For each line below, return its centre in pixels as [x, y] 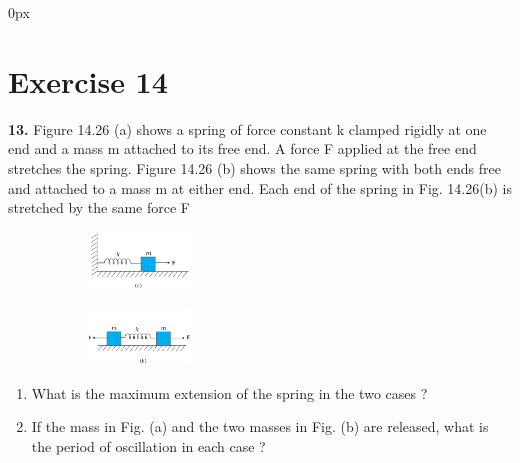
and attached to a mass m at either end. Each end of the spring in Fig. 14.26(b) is [260, 187]
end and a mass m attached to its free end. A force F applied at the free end [242, 148]
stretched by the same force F [99, 207]
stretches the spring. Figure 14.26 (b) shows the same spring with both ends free [254, 167]
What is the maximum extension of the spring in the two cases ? [229, 392]
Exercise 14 [88, 80]
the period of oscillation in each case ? [148, 445]
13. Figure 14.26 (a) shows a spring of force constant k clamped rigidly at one [247, 128]
